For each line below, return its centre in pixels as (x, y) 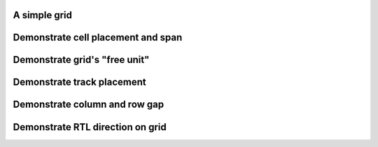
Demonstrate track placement (79, 82)
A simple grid (43, 15)
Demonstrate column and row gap (89, 105)
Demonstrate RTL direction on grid (90, 127)
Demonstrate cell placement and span (98, 37)
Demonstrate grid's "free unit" (81, 60)
